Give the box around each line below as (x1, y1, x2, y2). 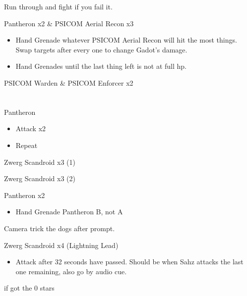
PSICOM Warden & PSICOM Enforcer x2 (4, 77, 133, 88)
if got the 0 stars (4, 283, 55, 293)
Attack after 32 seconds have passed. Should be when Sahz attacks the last (15, 256, 244, 267)
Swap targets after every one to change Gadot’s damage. (15, 44, 187, 54)
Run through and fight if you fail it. (4, 1, 113, 11)
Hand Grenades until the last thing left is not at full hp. (15, 61, 186, 71)
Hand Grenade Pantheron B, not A (15, 206, 123, 217)
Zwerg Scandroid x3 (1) (4, 156, 75, 167)
